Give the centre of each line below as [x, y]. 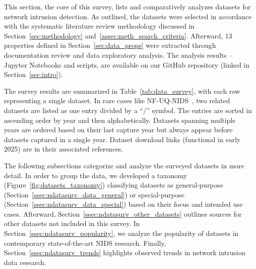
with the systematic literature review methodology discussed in [99, 26]
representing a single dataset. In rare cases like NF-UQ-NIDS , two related [117, 100]
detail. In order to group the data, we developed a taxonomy [96, 175]
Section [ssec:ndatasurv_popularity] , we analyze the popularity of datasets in [121, 233]
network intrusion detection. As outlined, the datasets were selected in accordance [128, 16]
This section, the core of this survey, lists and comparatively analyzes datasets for [128, 6]
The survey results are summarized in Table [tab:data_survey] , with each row [122, 91]
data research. [25, 262]
